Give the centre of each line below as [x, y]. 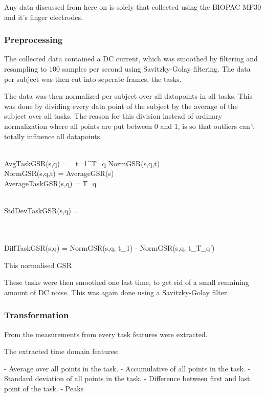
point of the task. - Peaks [44, 388]
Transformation [37, 315]
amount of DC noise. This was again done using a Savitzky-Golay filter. [117, 292]
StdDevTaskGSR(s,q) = [42, 211]
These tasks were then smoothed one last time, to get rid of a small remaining [127, 282]
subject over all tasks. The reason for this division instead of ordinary [113, 116]
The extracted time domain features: [62, 351]
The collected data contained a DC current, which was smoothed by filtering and [131, 59]
